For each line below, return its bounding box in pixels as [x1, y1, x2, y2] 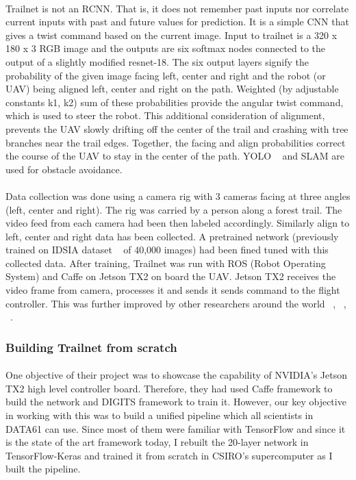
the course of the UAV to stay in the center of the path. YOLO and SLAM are [5, 149, 344, 163]
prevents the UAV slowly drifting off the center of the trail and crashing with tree [5, 121, 348, 136]
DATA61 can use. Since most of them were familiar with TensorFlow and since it [5, 421, 346, 435]
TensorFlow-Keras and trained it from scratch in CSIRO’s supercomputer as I [5, 448, 333, 462]
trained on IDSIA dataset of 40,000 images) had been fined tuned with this [5, 242, 329, 257]
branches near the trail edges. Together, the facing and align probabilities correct [5, 135, 346, 149]
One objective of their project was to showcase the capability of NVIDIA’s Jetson [5, 368, 347, 382]
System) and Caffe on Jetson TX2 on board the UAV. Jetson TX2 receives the [5, 269, 336, 283]
